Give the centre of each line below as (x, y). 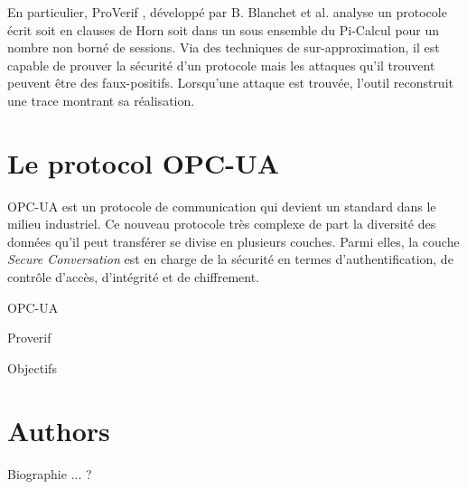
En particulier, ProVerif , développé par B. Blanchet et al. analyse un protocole (227, 12)
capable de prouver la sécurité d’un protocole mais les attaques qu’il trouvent (221, 65)
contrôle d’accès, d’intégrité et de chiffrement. (133, 277)
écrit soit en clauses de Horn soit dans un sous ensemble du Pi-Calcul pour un (224, 29)
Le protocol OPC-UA (144, 162)
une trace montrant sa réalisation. (101, 100)
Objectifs (32, 367)
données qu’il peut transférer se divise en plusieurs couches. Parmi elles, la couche (233, 241)
